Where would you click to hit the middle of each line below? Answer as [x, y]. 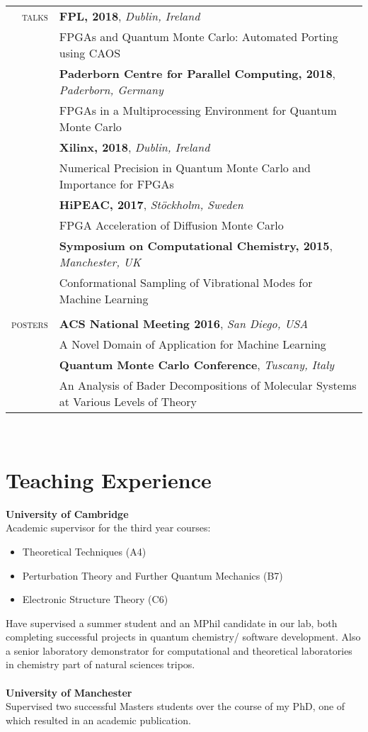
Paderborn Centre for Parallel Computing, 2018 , [197, 73]
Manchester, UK [100, 262]
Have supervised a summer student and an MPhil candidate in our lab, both [172, 623]
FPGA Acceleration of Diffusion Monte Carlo [171, 225]
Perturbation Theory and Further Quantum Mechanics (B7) [153, 575]
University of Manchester [69, 692]
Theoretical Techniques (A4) [84, 551]
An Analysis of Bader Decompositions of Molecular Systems [208, 385]
